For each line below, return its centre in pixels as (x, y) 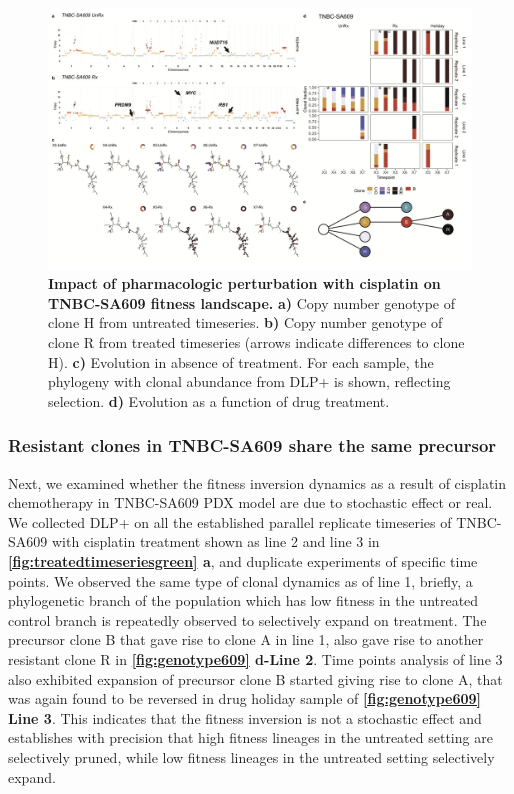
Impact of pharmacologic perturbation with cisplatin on (244, 283)
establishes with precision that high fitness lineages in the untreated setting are (250, 737)
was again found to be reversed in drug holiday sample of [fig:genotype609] (245, 698)
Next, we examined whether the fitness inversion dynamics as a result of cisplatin (257, 482)
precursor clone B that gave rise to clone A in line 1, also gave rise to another (246, 639)
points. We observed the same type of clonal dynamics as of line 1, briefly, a (240, 580)
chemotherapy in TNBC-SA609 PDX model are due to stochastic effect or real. (250, 502)
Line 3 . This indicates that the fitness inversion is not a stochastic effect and (245, 717)
